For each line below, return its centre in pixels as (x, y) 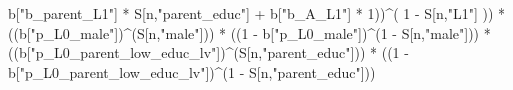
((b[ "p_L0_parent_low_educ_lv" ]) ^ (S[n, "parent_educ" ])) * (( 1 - (208, 52)
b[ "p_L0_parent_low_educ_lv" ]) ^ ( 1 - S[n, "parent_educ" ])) (192, 71)
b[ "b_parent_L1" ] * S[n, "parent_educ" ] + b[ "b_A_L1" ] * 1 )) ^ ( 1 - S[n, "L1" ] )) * (256, 13)
